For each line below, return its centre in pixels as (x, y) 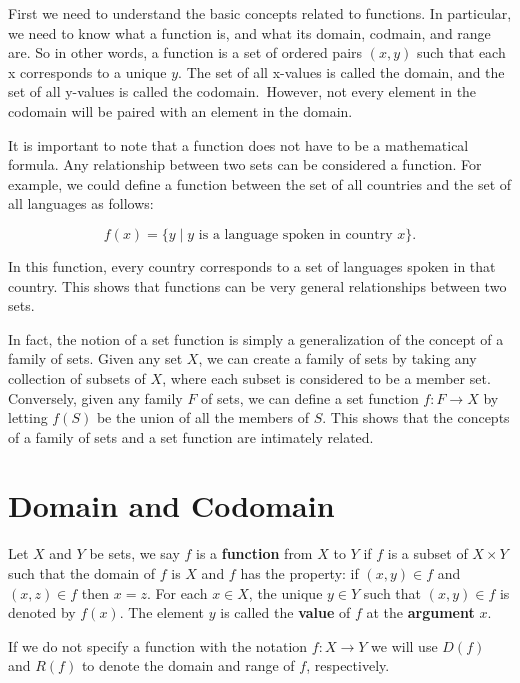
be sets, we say (134, 553)
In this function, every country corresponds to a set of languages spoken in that (252, 265)
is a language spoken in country (295, 234)
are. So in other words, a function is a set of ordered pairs (185, 52)
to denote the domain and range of (188, 665)
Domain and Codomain (171, 505)
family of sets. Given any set (95, 358)
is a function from (254, 553)
